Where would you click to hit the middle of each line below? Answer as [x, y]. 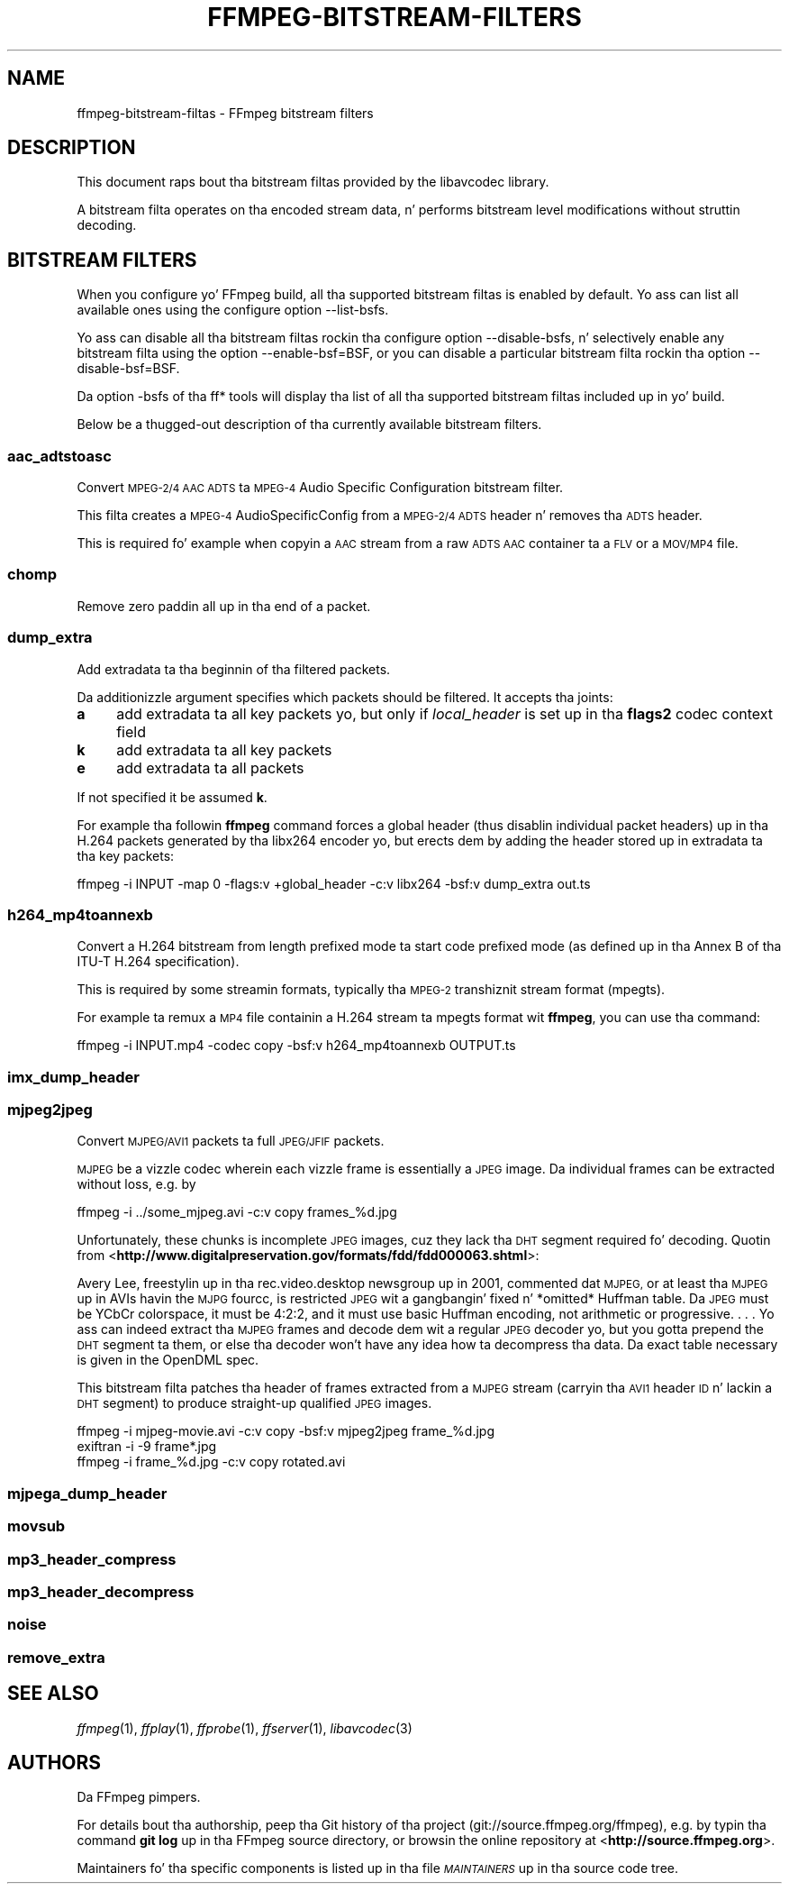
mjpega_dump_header [87, 1493]
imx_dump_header [74, 1077]
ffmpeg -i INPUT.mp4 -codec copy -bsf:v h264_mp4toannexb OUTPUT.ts [296, 1046]
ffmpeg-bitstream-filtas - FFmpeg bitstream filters [225, 113]
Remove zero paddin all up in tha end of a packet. [224, 606]
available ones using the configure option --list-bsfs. [233, 310]
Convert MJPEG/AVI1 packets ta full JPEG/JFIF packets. [231, 1141]
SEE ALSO [53, 1694]
